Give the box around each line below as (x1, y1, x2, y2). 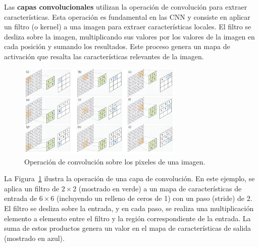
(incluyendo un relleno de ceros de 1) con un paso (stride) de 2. (56, 193, 252, 203)
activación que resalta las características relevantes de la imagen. (4, 51, 204, 61)
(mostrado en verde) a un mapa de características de (78, 183, 242, 193)
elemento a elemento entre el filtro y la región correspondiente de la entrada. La (4, 213, 251, 223)
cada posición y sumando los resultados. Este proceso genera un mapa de (4, 41, 230, 52)
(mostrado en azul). (4, 232, 65, 243)
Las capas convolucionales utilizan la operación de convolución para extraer (4, 2, 247, 12)
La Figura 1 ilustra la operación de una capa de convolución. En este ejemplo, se (4, 173, 255, 184)
